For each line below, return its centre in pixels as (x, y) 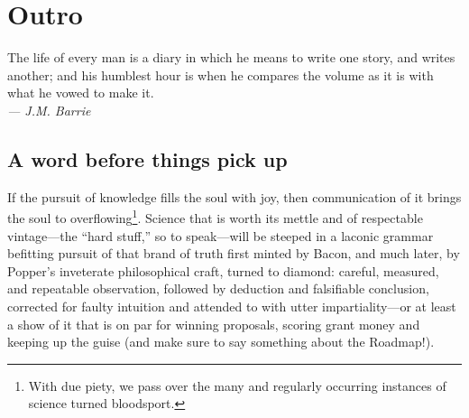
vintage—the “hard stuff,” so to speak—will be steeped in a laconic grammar (221, 235)
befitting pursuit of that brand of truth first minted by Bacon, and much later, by (234, 253)
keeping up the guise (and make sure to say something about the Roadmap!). (221, 342)
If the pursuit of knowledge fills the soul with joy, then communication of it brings (234, 196)
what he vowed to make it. (81, 93)
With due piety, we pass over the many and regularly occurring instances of (237, 385)
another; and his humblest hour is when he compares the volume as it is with (221, 74)
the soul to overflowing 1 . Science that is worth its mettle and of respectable (215, 216)
